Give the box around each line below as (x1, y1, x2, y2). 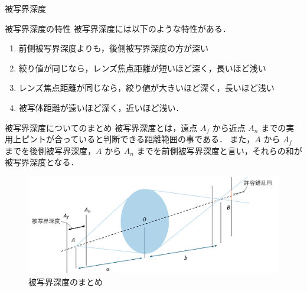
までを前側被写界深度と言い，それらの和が (136, 144, 302, 156)
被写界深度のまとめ (28, 276, 103, 288)
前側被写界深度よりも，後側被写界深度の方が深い (18, 42, 208, 54)
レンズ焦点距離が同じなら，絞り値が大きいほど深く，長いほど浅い (18, 81, 275, 94)
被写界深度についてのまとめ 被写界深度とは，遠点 (5, 121, 198, 133)
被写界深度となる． (5, 156, 79, 168)
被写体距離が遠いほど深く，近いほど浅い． (18, 101, 184, 113)
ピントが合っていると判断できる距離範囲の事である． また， (21, 133, 255, 145)
